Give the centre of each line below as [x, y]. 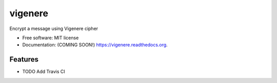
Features [24, 59]
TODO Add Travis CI [44, 72]
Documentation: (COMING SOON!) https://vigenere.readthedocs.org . [95, 45]
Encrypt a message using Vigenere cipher [54, 29]
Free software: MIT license [51, 38]
